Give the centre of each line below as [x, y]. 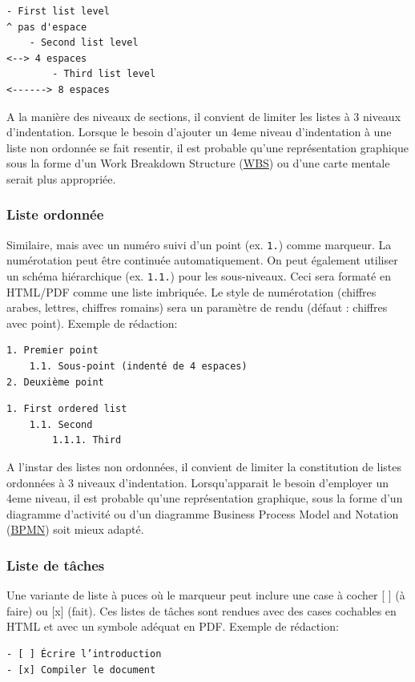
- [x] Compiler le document [81, 670]
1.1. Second [61, 424]
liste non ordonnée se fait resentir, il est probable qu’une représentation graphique [207, 147]
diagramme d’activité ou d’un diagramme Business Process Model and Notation [203, 513]
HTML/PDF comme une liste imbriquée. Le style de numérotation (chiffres [191, 291]
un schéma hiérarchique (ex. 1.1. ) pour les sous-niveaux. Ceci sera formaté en [199, 276]
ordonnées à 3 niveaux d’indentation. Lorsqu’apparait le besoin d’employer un [198, 482]
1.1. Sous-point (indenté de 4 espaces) [138, 367]
